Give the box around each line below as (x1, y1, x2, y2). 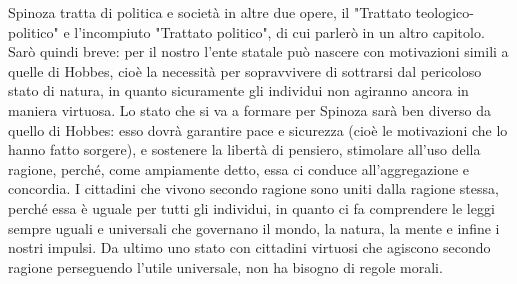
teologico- (415, 2, 474, 22)
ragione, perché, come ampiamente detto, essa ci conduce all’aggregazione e (8, 158, 470, 179)
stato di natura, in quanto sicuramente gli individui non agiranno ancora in (8, 80, 469, 101)
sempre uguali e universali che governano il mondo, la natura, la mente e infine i (8, 217, 500, 238)
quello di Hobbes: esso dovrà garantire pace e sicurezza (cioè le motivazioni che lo (8, 119, 508, 140)
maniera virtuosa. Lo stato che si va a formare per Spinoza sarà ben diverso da (8, 99, 492, 120)
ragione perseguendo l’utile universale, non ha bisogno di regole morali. (8, 256, 443, 277)
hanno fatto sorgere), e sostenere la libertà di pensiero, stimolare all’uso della (8, 139, 481, 160)
